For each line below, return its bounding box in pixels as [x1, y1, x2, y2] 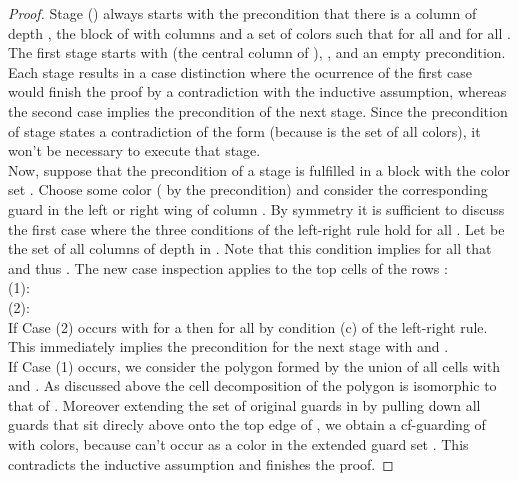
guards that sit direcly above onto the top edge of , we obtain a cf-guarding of [8, 414, 486, 435]
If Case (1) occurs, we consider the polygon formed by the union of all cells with [8, 355, 500, 376]
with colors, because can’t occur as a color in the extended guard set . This [8, 434, 469, 455]
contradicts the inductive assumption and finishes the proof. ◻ [8, 453, 394, 474]
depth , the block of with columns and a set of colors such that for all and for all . [8, 22, 511, 43]
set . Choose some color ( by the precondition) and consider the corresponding [8, 179, 488, 200]
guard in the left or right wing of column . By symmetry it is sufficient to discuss [8, 198, 505, 219]
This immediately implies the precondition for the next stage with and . [8, 336, 449, 357]
